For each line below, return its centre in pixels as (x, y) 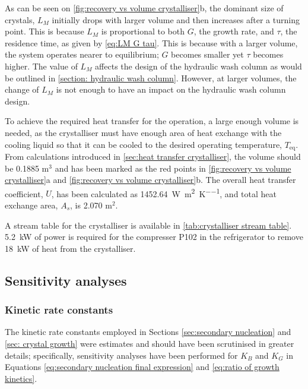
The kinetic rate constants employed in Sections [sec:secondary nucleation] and (148, 332)
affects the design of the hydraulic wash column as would (199, 66)
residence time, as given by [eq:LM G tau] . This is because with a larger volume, (151, 42)
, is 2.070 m (91, 205)
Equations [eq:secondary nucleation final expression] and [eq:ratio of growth (142, 367)
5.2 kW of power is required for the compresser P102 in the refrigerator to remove (154, 237)
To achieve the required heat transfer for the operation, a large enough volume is (152, 121)
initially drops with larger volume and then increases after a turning (176, 19)
